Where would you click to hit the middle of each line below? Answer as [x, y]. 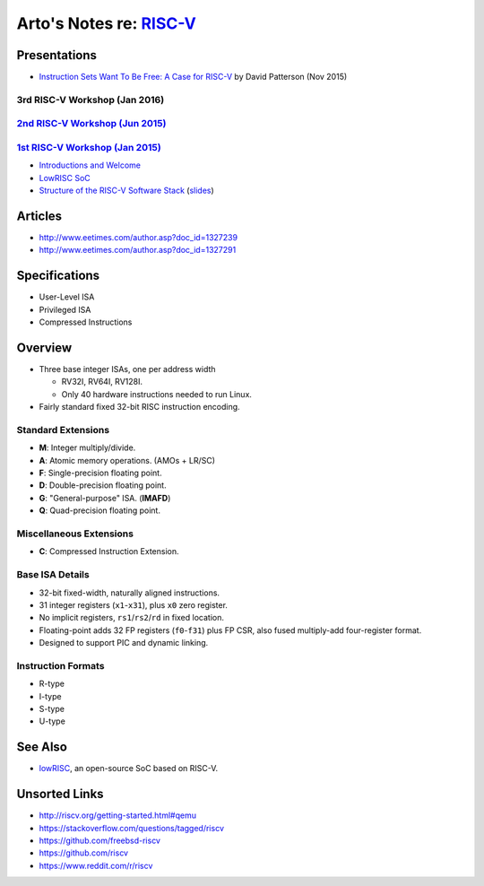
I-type [50, 696]
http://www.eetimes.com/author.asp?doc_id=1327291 [138, 250]
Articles [39, 216]
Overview [44, 347]
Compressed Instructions [86, 322]
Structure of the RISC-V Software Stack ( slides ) [126, 191]
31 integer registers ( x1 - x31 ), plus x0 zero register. [134, 604]
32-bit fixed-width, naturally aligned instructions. [129, 593]
